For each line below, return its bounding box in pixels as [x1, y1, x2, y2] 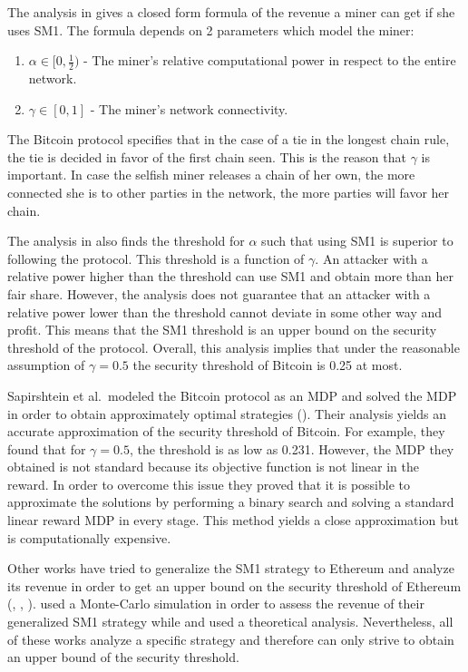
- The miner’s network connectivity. [90, 99, 288, 118]
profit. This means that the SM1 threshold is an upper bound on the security [7, 320, 437, 339]
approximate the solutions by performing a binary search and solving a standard [7, 492, 454, 511]
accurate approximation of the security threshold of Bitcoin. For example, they [7, 422, 445, 441]
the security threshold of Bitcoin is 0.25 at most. [132, 355, 403, 375]
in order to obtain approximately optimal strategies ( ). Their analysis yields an [7, 404, 447, 423]
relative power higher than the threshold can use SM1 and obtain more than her [7, 267, 453, 286]
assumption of [7, 355, 85, 375]
